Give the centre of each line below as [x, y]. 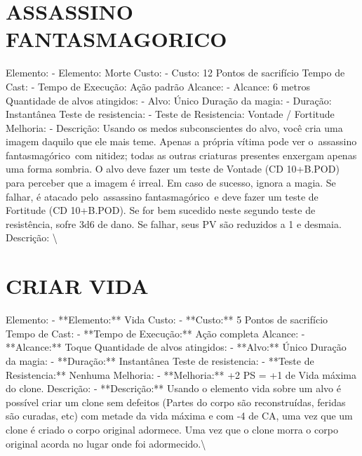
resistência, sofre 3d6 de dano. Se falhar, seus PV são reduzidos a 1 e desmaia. [174, 223]
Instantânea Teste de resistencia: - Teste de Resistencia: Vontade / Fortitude [170, 114]
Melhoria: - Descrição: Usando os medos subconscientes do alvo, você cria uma [174, 127]
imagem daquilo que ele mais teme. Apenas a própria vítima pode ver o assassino [181, 141]
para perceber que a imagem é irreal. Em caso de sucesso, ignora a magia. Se [171, 183]
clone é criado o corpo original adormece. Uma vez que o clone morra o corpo [172, 429]
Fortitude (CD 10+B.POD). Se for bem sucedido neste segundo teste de [161, 210]
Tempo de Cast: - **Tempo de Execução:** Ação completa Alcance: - [155, 333]
